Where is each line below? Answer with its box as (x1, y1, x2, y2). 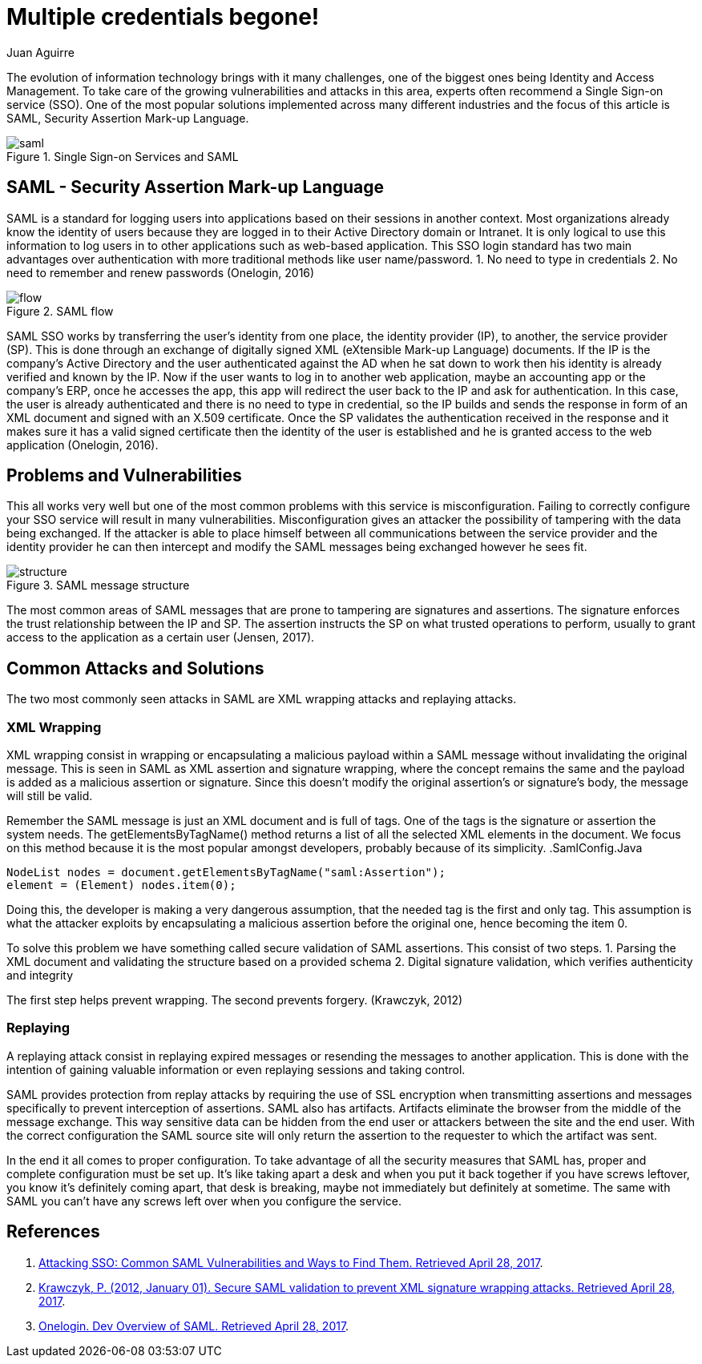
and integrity (6, 968, 74, 983)
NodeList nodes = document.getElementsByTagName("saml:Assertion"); (6, 866, 446, 879)
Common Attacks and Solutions (6, 658, 264, 678)
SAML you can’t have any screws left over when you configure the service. (6, 1193, 402, 1208)
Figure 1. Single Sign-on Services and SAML (6, 149, 239, 163)
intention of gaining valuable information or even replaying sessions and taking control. (6, 1062, 466, 1076)
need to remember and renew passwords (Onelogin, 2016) (6, 265, 315, 280)
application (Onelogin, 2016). (6, 437, 159, 452)
